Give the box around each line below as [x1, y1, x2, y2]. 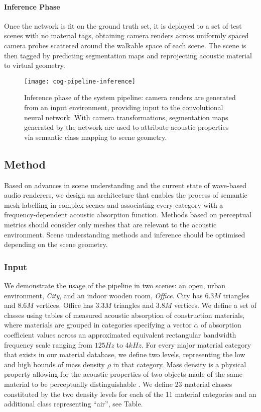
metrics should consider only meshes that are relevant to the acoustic [4, 219, 217, 229]
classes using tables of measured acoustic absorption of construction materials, [4, 309, 245, 320]
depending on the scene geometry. [4, 239, 108, 250]
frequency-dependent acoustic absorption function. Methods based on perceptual [4, 209, 252, 220]
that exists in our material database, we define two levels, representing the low [4, 349, 245, 360]
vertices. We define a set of [174, 300, 256, 310]
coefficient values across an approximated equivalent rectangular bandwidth [4, 329, 236, 340]
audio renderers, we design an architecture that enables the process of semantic [4, 190, 247, 200]
